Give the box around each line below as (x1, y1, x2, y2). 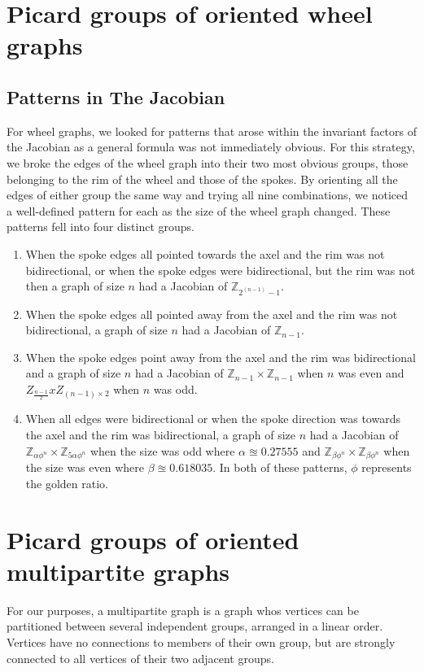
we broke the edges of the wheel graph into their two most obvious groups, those (7, 154, 409, 171)
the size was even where (25, 459, 144, 476)
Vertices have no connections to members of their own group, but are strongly (7, 634, 396, 651)
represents (361, 459, 412, 476)
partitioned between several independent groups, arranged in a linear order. (7, 617, 383, 635)
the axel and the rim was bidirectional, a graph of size (25, 426, 296, 443)
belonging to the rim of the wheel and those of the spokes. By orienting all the (7, 170, 398, 187)
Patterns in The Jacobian (7, 84, 225, 109)
